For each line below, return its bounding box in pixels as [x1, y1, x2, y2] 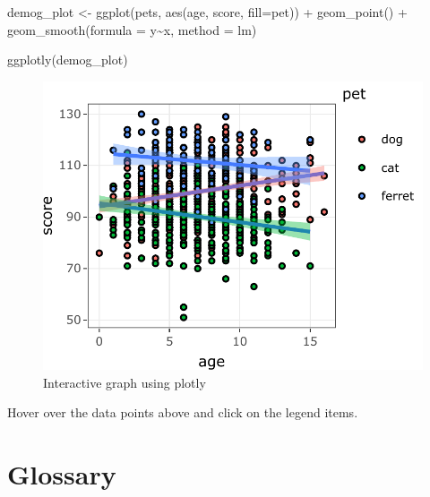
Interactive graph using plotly [43, 373, 206, 391]
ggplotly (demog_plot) [7, 50, 128, 69]
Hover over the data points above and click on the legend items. [7, 403, 358, 422]
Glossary [7, 456, 116, 493]
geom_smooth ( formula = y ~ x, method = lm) [7, 20, 257, 39]
